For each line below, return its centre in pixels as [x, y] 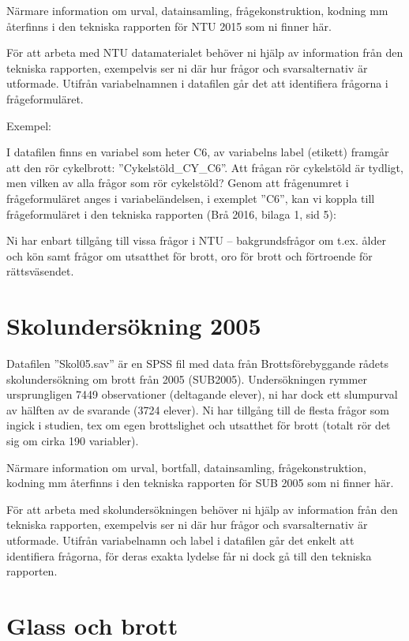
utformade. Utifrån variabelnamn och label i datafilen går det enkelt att [180, 540]
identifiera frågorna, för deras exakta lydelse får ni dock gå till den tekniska [189, 555]
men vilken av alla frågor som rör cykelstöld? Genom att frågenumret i [178, 183]
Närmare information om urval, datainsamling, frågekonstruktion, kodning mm [197, 10]
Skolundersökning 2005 [134, 326]
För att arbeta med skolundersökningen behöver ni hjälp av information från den [202, 509]
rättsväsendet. [40, 271]
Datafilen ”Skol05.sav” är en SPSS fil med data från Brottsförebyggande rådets [198, 364]
